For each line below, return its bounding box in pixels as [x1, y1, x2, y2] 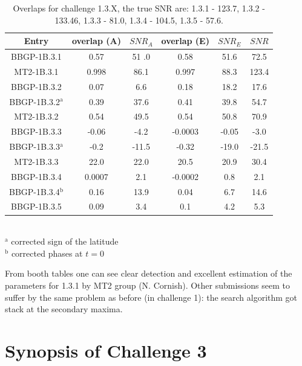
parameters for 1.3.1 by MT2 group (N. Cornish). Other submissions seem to [5, 278, 290, 291]
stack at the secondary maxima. [5, 303, 123, 315]
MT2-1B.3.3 [14, 155, 59, 167]
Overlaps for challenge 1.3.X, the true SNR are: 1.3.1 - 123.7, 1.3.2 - [13, 2, 265, 14]
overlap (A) [71, 34, 121, 47]
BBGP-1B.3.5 [11, 200, 62, 213]
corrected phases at [11, 246, 83, 259]
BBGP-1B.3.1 [11, 50, 62, 63]
